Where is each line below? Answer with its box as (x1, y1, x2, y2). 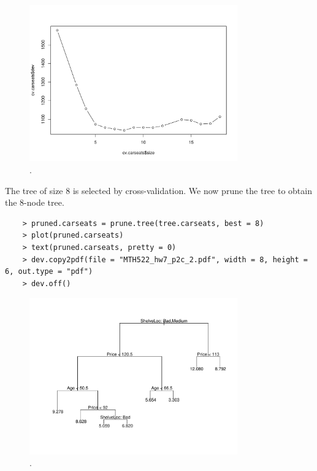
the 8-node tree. (5, 196, 64, 209)
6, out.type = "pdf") (5, 267, 93, 276)
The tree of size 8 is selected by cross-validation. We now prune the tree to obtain (5, 184, 312, 197)
